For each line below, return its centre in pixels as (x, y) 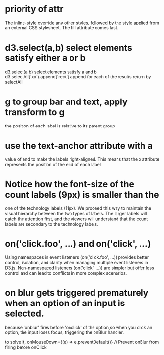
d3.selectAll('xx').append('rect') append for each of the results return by (78, 76)
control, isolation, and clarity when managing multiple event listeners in (77, 262)
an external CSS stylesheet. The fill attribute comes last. (62, 27)
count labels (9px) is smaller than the (82, 194)
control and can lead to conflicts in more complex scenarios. (66, 273)
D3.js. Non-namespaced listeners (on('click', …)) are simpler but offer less (80, 268)
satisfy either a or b (45, 58)
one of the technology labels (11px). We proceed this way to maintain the (78, 208)
